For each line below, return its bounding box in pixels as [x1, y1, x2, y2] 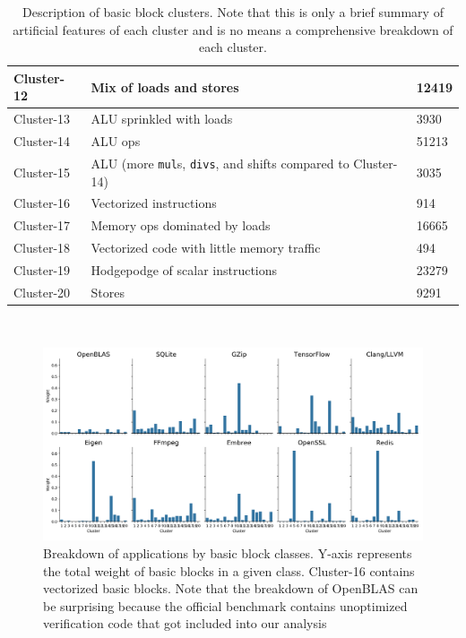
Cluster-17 [13, 216, 71, 235]
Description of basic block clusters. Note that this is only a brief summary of [22, 3, 444, 21]
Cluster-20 [13, 282, 71, 301]
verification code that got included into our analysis [43, 614, 327, 633]
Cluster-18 [13, 238, 71, 257]
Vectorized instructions [91, 194, 217, 212]
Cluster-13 [13, 109, 71, 128]
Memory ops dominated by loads [91, 216, 271, 235]
